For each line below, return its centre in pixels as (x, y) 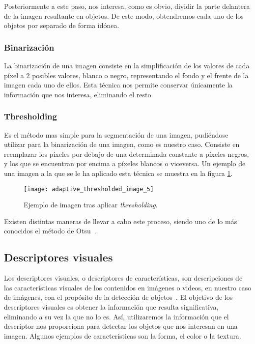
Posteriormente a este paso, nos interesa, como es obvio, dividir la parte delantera (127, 6)
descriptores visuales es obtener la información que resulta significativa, (111, 306)
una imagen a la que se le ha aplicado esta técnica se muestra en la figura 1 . (118, 173)
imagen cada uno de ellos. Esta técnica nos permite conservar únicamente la (118, 85)
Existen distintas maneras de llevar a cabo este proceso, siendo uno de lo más (121, 221)
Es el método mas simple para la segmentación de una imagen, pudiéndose (116, 134)
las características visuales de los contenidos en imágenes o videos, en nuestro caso (128, 287)
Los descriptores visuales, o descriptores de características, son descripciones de (123, 278)
